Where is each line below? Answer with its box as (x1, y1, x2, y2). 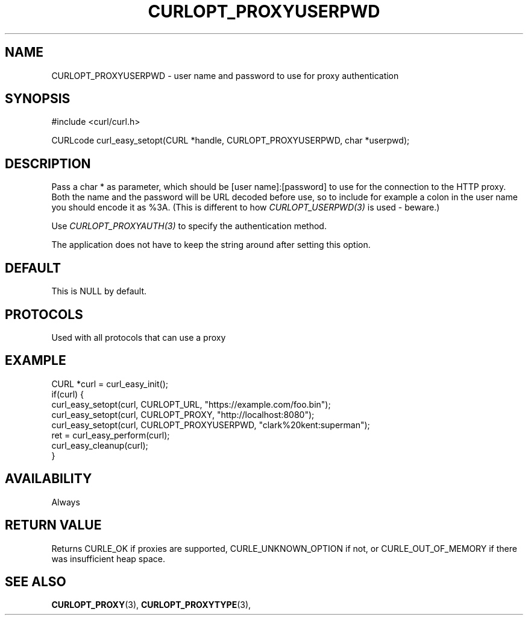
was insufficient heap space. (51, 553, 166, 564)
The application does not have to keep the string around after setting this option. (51, 239, 371, 250)
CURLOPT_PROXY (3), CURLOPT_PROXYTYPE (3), (51, 599, 251, 610)
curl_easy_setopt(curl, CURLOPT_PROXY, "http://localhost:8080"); (51, 409, 315, 420)
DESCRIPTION (5, 156, 91, 171)
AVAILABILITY (5, 471, 92, 487)
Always (51, 496, 80, 507)
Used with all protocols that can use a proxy (51, 332, 226, 343)
